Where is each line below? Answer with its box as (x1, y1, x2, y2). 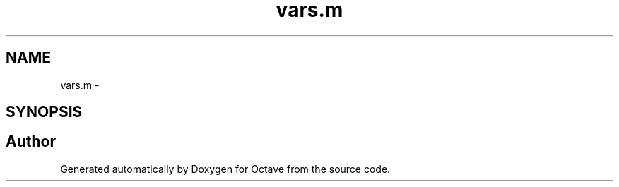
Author (6, 133, 56, 151)
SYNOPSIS (6, 103, 83, 121)
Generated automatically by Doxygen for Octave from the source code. (60, 162, 391, 175)
